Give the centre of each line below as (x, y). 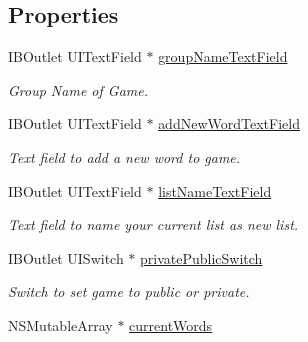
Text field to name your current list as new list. (153, 224)
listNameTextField (215, 190)
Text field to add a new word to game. (124, 156)
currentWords (171, 324)
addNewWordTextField (229, 123)
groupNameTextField (223, 56)
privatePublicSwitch (201, 257)
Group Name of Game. (78, 89)
